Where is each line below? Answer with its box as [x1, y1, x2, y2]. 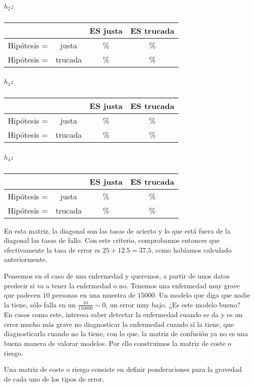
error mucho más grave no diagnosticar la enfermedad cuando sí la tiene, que [4, 319, 234, 329]
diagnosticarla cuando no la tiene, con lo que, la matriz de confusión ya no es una [4, 328, 248, 339]
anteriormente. [4, 254, 47, 264]
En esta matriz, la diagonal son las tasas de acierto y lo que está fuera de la [4, 225, 231, 236]
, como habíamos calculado [151, 244, 232, 255]
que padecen [4, 290, 41, 300]
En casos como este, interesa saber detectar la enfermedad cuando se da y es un [4, 309, 243, 320]
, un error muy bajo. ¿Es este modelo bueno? [106, 299, 240, 309]
